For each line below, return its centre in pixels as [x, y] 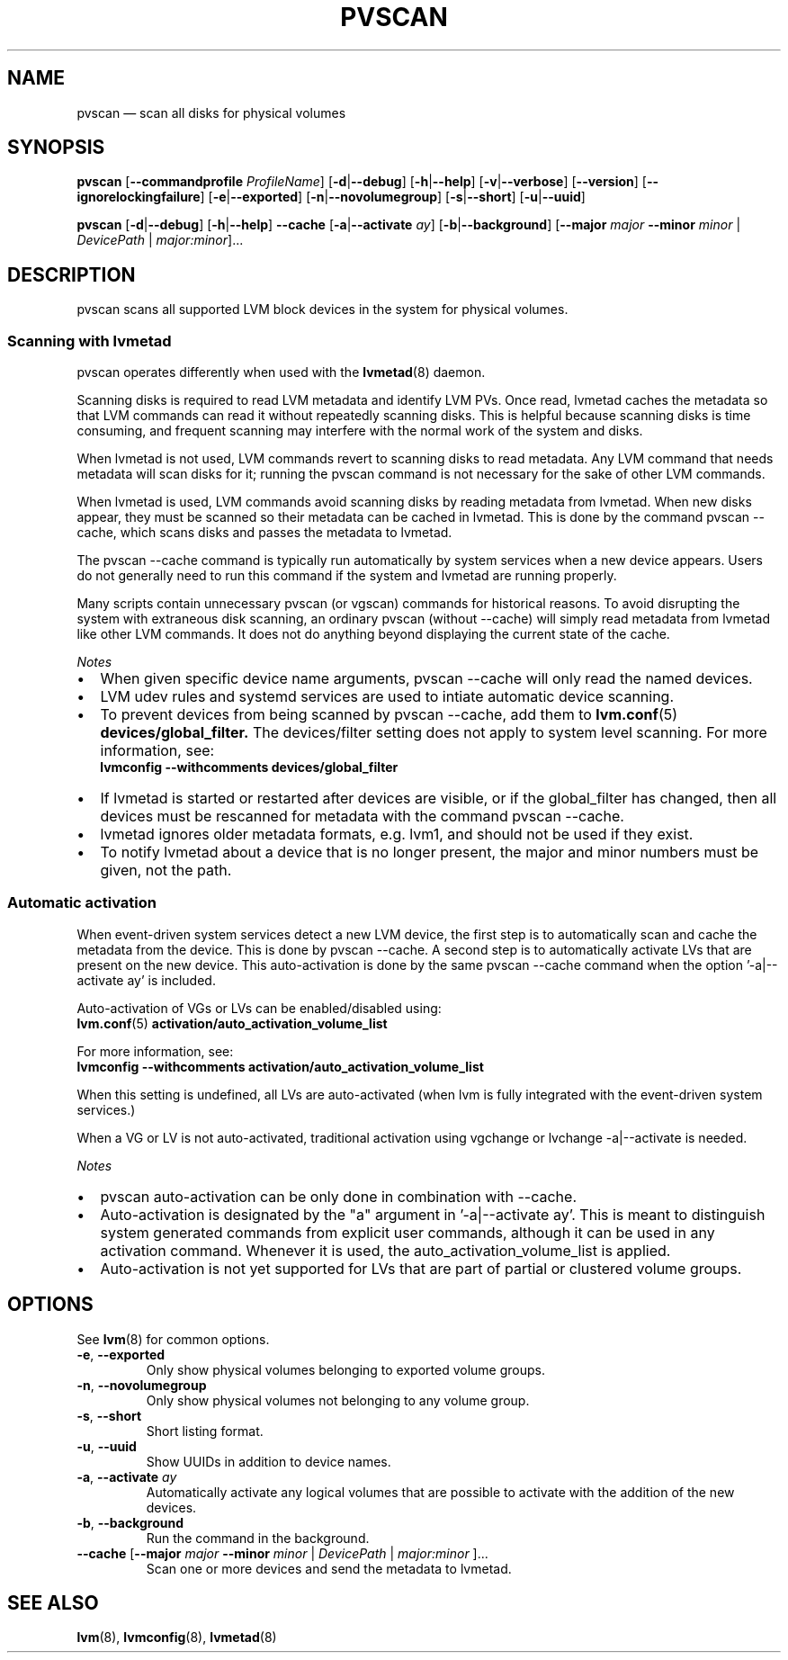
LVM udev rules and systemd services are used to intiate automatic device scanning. [387, 697]
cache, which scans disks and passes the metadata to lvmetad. [264, 533]
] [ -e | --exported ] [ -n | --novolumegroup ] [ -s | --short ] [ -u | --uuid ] [393, 197]
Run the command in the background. [258, 1538]
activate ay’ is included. [146, 980]
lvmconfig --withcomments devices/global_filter [249, 767]
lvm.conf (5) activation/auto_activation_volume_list [232, 1023]
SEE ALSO [53, 1603]
